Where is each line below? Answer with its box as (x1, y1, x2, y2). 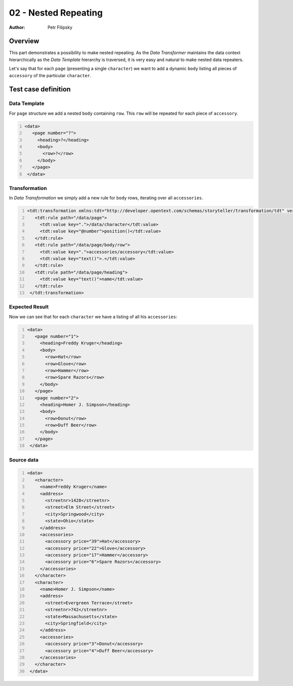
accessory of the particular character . (9, 72, 91, 78)
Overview (9, 37, 40, 45)
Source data (9, 456, 39, 463)
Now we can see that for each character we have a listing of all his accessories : (9, 314, 178, 320)
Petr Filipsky (47, 24, 73, 30)
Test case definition (9, 85, 71, 94)
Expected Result (9, 303, 49, 310)
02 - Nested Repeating (9, 7, 103, 18)
